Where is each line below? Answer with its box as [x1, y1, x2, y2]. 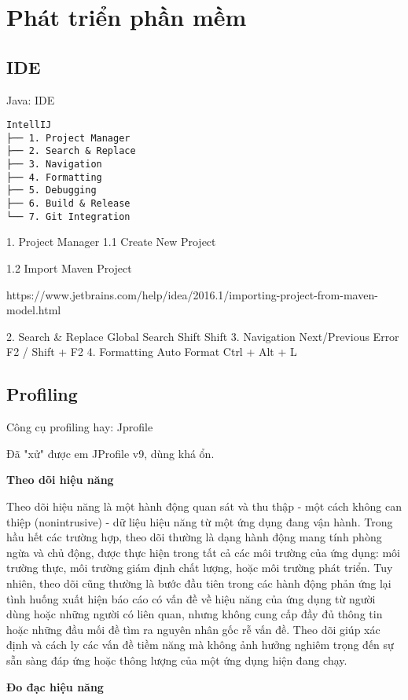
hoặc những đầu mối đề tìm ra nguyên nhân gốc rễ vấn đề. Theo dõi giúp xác [6, 621, 380, 637]
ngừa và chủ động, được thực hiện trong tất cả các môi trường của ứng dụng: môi [6, 544, 400, 560]
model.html [6, 302, 61, 318]
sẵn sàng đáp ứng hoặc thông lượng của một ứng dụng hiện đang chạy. [6, 651, 347, 668]
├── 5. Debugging [6, 185, 97, 196]
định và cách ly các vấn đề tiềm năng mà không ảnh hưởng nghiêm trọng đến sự [6, 636, 394, 653]
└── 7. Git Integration [6, 211, 130, 222]
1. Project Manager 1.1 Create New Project [6, 233, 216, 250]
